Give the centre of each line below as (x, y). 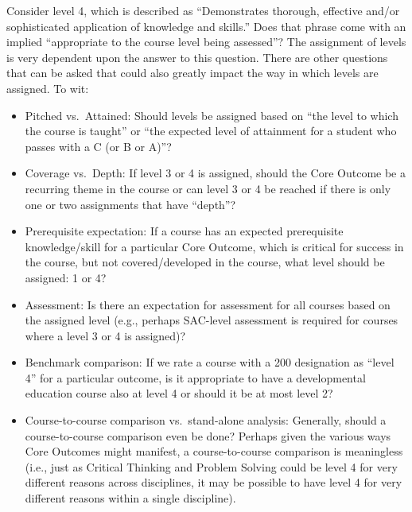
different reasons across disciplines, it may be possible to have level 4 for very (214, 482)
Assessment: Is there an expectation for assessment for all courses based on (208, 304)
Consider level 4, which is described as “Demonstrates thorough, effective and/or (203, 10)
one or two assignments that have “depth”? (130, 204)
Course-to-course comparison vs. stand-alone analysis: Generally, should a (206, 420)
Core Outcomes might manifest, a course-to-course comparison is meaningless (214, 451)
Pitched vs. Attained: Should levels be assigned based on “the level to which (212, 115)
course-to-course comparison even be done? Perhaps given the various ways (208, 435)
